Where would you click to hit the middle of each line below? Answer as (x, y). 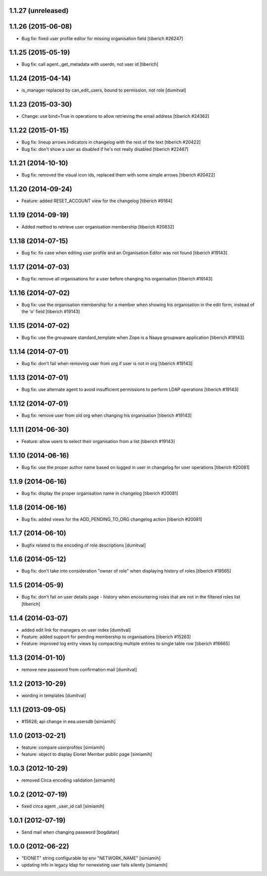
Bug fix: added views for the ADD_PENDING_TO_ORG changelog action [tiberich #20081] (112, 519)
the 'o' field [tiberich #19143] (51, 312)
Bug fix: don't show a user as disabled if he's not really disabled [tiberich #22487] (105, 149)
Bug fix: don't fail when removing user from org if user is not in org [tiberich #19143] (107, 364)
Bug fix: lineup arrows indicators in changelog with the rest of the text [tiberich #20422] (111, 142)
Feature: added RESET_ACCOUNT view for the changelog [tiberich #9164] (97, 201)
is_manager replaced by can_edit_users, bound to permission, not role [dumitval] (104, 90)
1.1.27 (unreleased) (39, 11)
